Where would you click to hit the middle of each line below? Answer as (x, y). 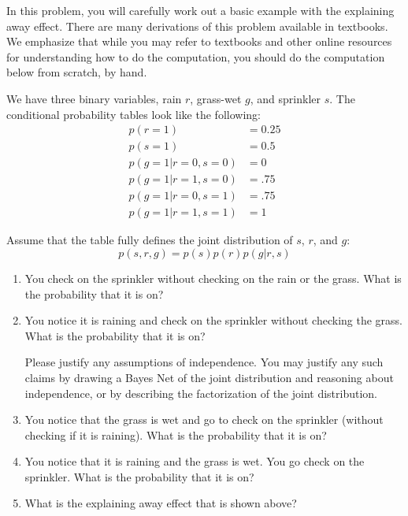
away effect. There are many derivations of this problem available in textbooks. (197, 26)
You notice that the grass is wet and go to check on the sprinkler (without (204, 419)
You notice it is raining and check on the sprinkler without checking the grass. (213, 320)
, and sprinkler (286, 98)
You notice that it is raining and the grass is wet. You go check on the (195, 461)
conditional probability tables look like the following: (134, 114)
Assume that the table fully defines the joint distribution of (150, 240)
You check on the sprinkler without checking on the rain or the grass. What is (213, 278)
